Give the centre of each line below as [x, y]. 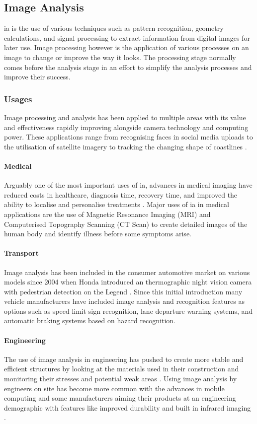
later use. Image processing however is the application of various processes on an [127, 47]
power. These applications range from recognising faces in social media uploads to [128, 137]
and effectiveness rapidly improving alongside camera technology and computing [126, 127]
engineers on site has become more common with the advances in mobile [114, 388]
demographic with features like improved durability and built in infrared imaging [128, 407]
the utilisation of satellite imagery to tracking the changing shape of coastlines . [126, 146]
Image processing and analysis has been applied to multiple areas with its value [125, 117]
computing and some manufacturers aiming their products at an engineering [120, 398]
